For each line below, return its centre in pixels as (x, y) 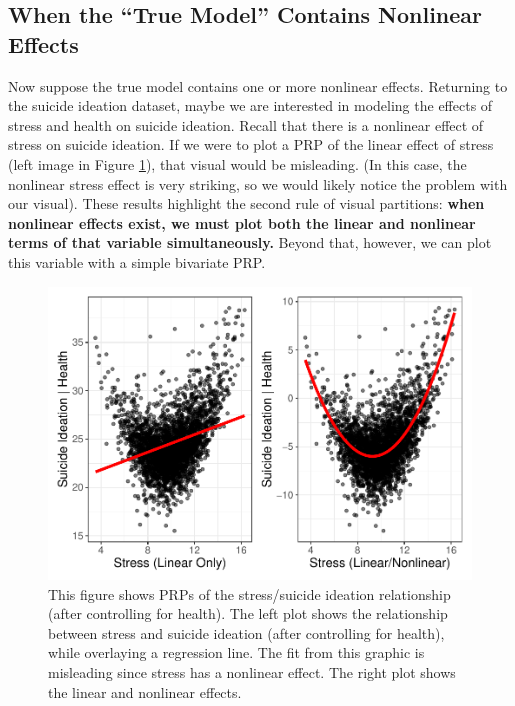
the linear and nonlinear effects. (145, 691)
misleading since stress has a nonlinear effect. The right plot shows (252, 672)
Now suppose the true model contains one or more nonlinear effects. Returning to (258, 85)
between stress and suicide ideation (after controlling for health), (246, 632)
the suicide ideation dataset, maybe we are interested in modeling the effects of (250, 105)
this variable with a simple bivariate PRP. (137, 261)
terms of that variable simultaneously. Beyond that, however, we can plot (250, 242)
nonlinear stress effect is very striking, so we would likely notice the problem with (258, 183)
